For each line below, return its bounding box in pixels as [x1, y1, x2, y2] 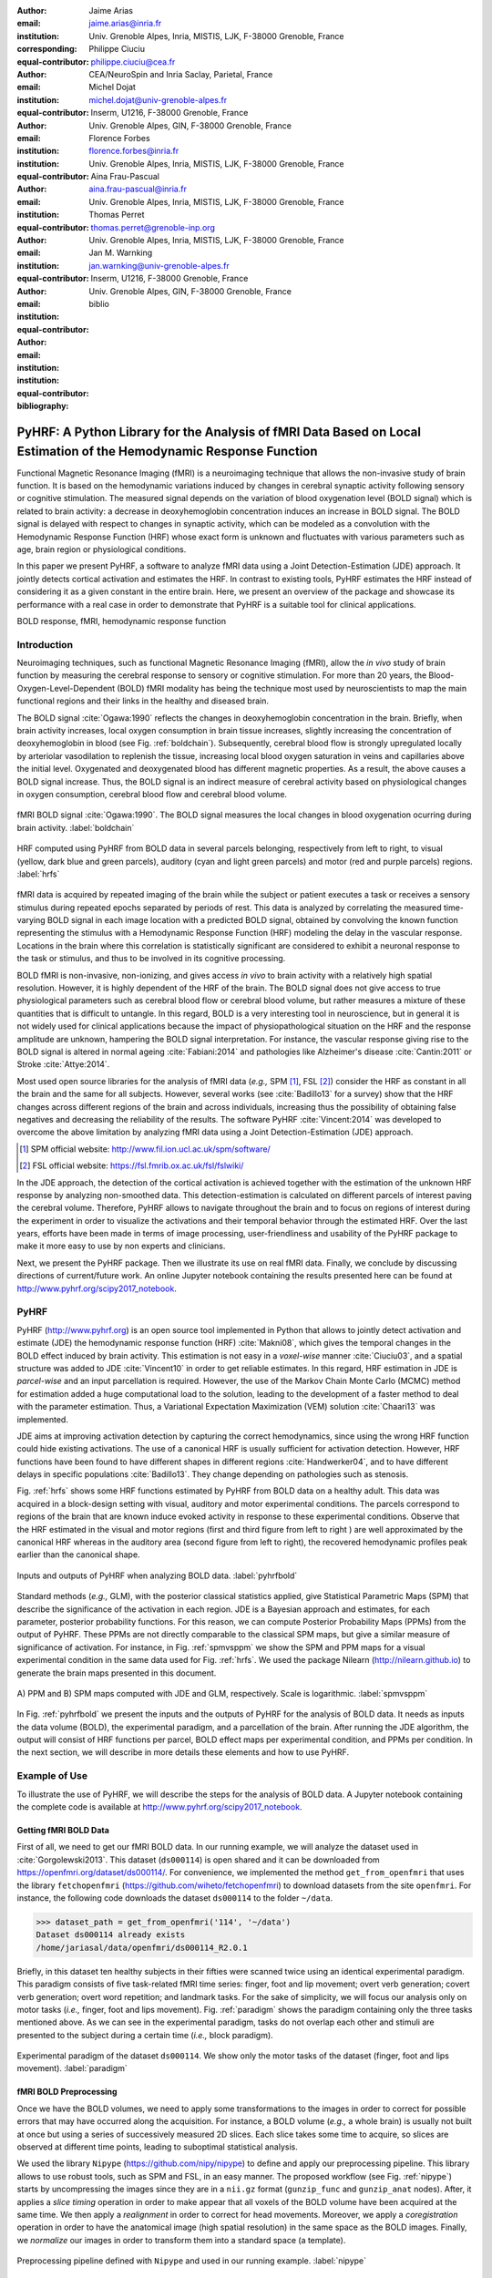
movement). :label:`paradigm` [16, 2063, 128, 2074]
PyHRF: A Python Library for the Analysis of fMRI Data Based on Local [16, 424, 421, 439]
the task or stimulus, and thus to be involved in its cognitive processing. [16, 953, 286, 964]
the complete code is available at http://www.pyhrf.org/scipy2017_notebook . [16, 1801, 302, 1812]
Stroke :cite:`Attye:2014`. [16, 1059, 110, 1070]
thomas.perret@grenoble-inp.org [90, 221, 216, 232]
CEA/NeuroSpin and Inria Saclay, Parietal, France [88, 68, 273, 79]
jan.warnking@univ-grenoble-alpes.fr [88, 260, 230, 271]
